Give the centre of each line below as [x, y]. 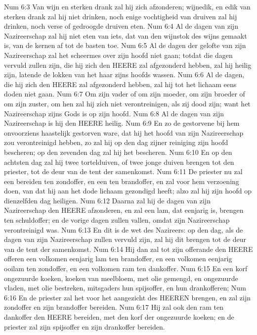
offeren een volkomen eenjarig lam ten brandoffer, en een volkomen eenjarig [118, 259]
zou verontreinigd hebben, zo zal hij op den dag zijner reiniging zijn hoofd [116, 142]
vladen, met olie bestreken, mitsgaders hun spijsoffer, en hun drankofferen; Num [125, 288]
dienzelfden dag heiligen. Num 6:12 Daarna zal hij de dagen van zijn [107, 200]
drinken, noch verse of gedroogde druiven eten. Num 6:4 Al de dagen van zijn [121, 26]
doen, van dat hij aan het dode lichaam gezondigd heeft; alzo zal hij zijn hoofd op [128, 191]
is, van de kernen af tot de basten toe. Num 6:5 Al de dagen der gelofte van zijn [125, 45]
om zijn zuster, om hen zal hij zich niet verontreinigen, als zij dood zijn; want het [127, 103]
